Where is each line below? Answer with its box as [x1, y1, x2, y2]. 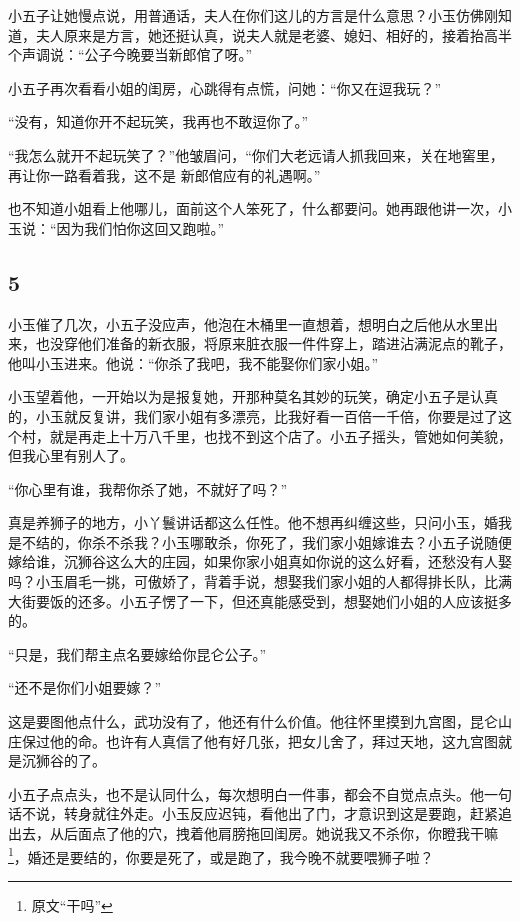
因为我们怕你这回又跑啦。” [56, 217, 225, 238]
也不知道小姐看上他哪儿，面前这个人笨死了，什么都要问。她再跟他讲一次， [8, 198, 498, 219]
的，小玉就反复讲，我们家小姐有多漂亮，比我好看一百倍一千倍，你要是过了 [8, 405, 498, 426]
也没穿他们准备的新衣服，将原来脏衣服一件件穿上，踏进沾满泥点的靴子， [35, 333, 512, 354]
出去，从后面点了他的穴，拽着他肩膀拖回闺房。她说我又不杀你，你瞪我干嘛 [8, 823, 498, 844]
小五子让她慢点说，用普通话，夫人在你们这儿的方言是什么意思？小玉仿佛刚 [8, 5, 498, 25]
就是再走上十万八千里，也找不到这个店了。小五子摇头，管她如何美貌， [49, 425, 512, 446]
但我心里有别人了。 [8, 445, 134, 466]
